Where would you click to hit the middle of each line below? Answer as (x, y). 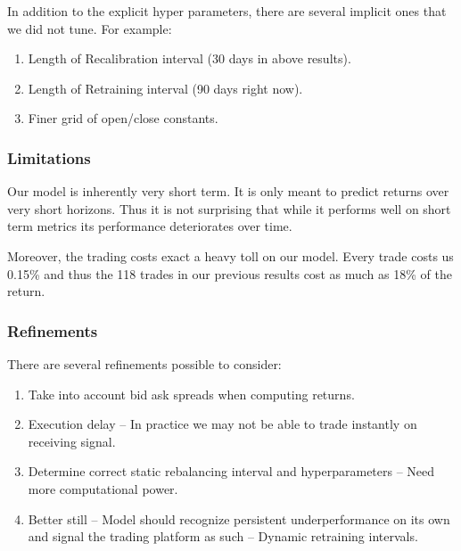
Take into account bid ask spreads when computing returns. (191, 394)
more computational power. (103, 488)
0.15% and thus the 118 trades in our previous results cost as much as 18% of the (230, 273)
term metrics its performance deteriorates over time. (150, 226)
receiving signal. (72, 441)
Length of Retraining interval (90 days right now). (165, 88)
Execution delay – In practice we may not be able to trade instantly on (222, 424)
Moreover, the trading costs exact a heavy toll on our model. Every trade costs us (230, 255)
